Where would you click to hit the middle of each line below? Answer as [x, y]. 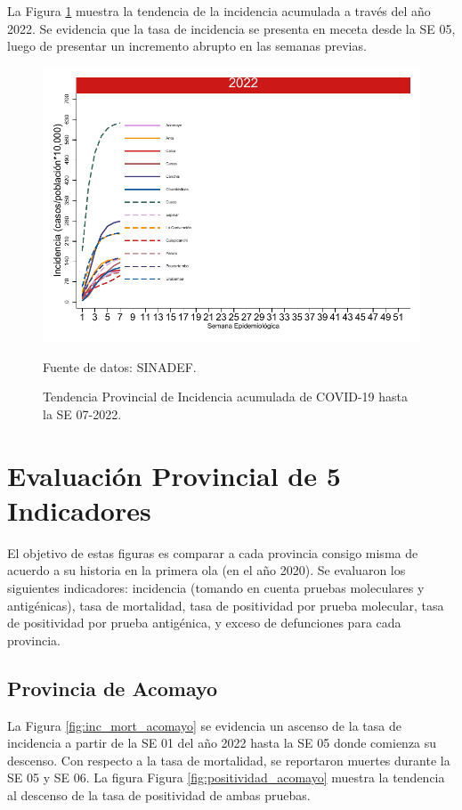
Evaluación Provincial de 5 [174, 475]
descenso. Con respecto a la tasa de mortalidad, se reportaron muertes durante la [229, 760]
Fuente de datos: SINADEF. [120, 366]
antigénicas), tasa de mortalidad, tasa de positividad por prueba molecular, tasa [226, 605]
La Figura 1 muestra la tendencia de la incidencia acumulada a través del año [219, 11]
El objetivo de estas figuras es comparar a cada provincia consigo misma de [213, 552]
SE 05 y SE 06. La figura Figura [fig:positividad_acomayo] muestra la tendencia [226, 778]
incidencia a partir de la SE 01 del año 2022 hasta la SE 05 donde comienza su [222, 743]
